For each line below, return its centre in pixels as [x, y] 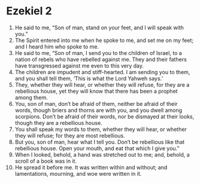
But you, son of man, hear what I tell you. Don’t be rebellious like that [100, 142]
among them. [31, 97]
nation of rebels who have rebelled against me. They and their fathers [101, 59]
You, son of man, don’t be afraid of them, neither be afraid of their [96, 103]
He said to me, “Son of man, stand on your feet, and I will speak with [99, 28]
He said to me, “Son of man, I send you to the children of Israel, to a [99, 53]
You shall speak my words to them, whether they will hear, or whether [101, 129]
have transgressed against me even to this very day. [79, 65]
